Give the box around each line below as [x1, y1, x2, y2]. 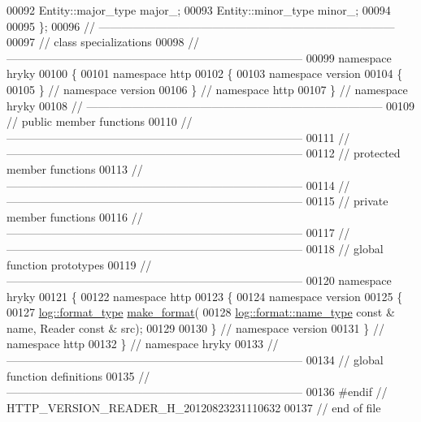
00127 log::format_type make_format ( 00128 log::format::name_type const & [7, 304, 395, 321]
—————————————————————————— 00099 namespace [7, 49, 392, 66]
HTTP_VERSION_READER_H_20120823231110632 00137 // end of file [7, 398, 381, 416]
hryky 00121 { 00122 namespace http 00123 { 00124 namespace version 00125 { [7, 287, 403, 304]
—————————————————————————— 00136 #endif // [7, 383, 388, 400]
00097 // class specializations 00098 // [7, 33, 200, 50]
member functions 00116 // [7, 208, 143, 225]
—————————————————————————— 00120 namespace [7, 272, 392, 289]
